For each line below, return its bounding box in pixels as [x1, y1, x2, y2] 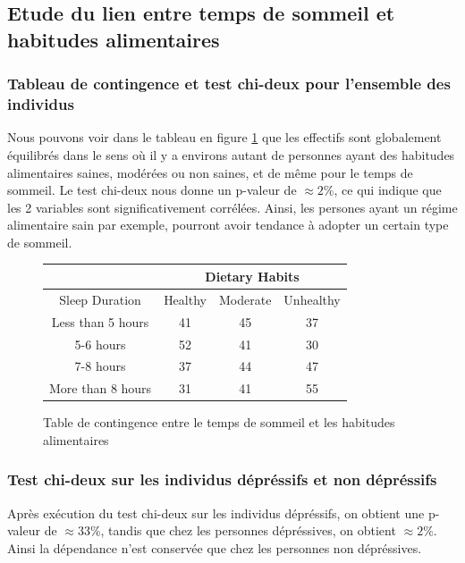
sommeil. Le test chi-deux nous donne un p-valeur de [7, 181, 297, 199]
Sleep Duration [59, 290, 141, 308]
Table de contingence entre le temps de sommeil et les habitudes [43, 413, 395, 432]
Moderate [218, 290, 272, 308]
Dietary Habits [205, 266, 300, 285]
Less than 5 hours [51, 312, 149, 331]
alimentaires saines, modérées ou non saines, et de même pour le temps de [7, 163, 413, 181]
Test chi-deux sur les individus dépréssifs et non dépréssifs [7, 468, 437, 491]
